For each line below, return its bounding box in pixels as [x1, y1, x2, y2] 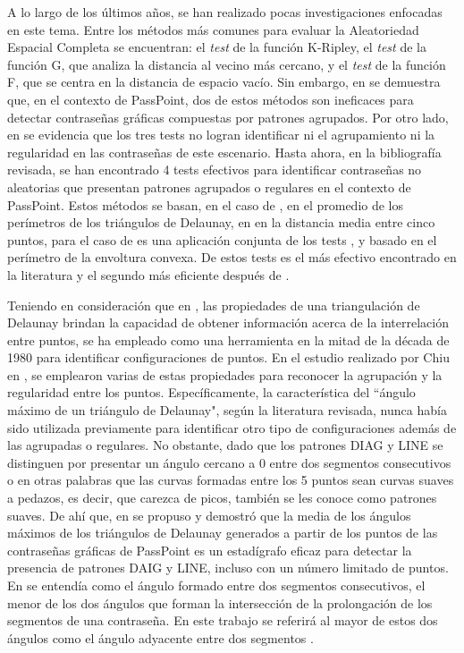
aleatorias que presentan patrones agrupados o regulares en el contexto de [7, 177, 411, 196]
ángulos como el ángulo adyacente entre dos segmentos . [7, 628, 314, 647]
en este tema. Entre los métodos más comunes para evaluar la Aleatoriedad [7, 20, 419, 38]
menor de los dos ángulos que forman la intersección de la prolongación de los [7, 593, 433, 612]
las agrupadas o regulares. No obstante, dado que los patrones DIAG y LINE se [7, 436, 443, 454]
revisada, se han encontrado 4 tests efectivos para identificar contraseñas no [7, 160, 422, 179]
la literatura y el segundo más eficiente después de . [7, 265, 290, 284]
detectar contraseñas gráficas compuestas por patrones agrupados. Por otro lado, [7, 107, 449, 126]
